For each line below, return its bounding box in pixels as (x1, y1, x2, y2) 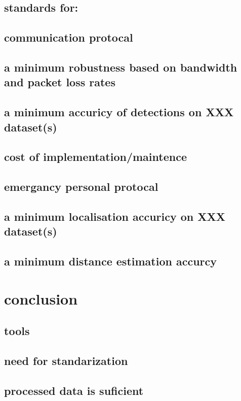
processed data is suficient (4, 382, 144, 398)
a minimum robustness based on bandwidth (4, 59, 237, 75)
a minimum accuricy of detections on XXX (4, 104, 234, 120)
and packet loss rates (4, 74, 115, 90)
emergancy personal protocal (4, 179, 158, 194)
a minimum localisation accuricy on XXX (4, 208, 226, 224)
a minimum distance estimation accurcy (4, 253, 217, 269)
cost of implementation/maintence (4, 149, 187, 164)
